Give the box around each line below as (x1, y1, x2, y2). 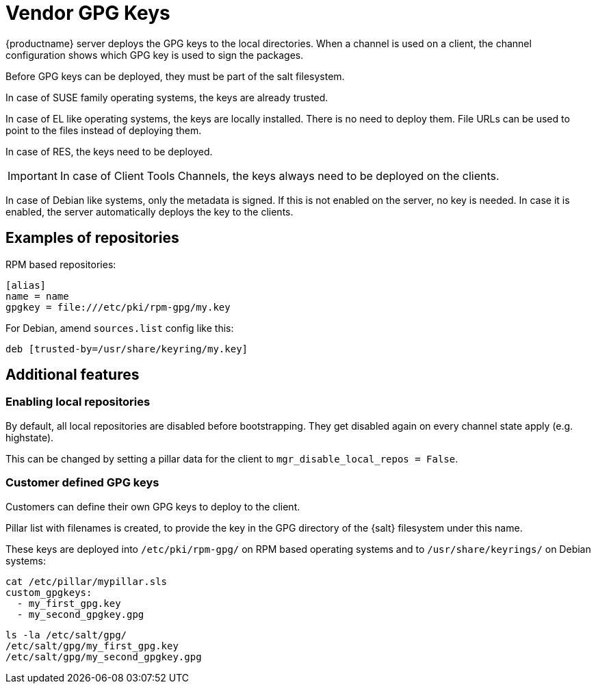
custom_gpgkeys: (5, 586, 92, 598)
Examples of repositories (5, 229, 179, 247)
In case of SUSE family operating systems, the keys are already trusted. (5, 91, 328, 103)
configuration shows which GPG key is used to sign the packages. (5, 49, 304, 61)
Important (8, 168, 57, 183)
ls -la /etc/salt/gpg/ (5, 629, 127, 640)
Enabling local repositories (5, 395, 151, 409)
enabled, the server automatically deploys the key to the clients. (5, 205, 294, 218)
